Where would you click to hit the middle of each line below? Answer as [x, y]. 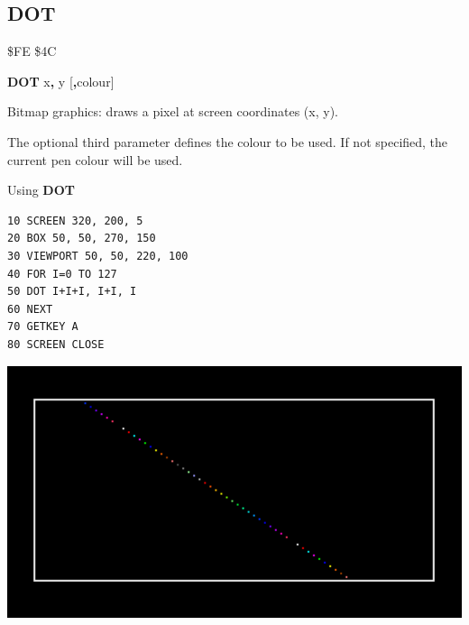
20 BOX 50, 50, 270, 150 [82, 239]
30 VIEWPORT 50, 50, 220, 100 [98, 256]
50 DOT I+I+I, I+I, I [72, 292]
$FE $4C [32, 51]
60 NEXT [30, 309]
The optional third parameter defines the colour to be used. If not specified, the [228, 141]
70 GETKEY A [43, 327]
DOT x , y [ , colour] [61, 81]
